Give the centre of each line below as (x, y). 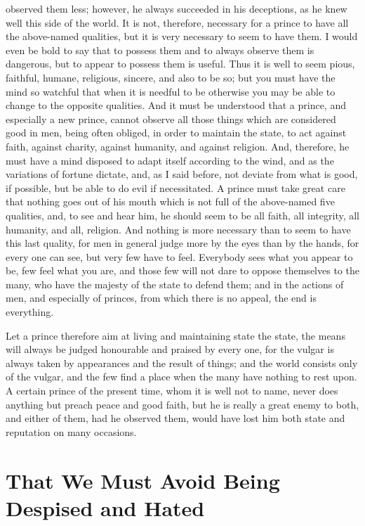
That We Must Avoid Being (143, 480)
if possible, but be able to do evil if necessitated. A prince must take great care (175, 187)
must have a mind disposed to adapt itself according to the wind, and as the (170, 160)
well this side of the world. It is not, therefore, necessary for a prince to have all (177, 22)
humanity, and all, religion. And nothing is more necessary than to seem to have (178, 229)
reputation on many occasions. (71, 431)
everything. (30, 312)
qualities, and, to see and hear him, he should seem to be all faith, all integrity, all (183, 215)
